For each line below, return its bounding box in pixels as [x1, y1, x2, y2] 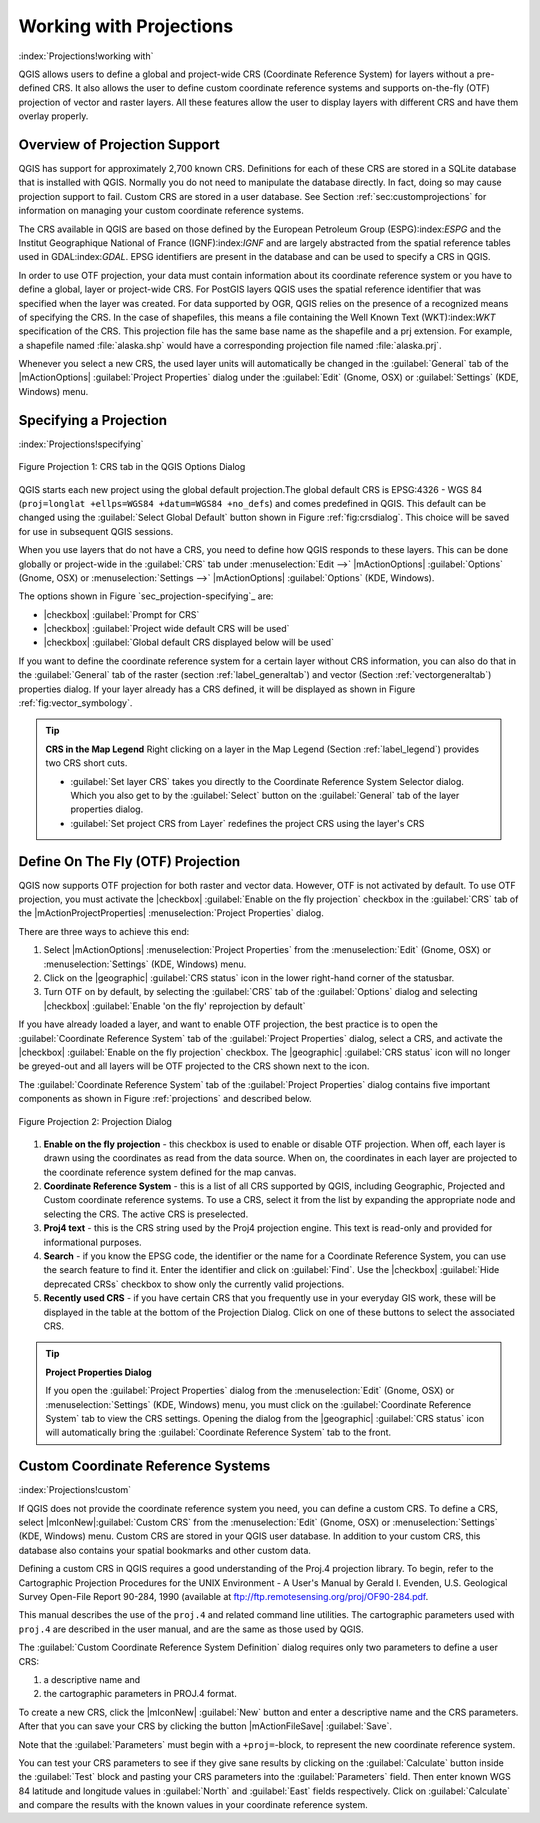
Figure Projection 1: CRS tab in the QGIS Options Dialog [18, 461, 246, 473]
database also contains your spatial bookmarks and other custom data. [18, 1544, 312, 1556]
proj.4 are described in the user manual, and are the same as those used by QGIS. [18, 1623, 364, 1635]
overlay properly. [18, 110, 89, 122]
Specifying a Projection [18, 411, 168, 429]
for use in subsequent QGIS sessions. [18, 525, 174, 537]
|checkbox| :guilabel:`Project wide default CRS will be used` [43, 623, 290, 635]
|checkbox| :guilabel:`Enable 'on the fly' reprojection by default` [43, 1000, 306, 1012]
